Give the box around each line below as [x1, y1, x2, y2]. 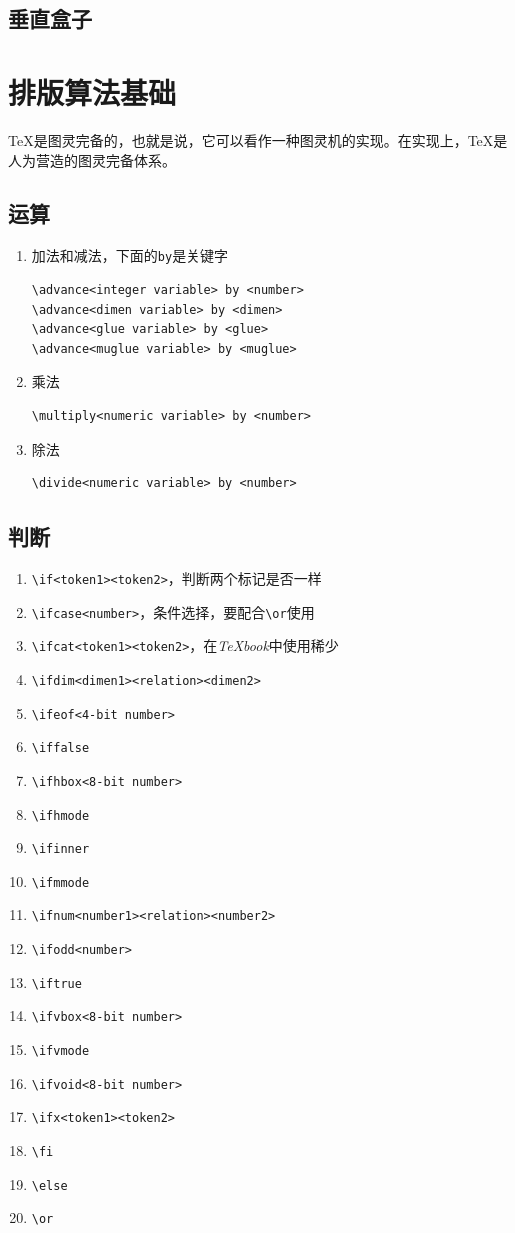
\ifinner [31, 842, 90, 857]
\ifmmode [31, 875, 90, 890]
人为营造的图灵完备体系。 [8, 149, 176, 170]
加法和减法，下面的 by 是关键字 [31, 245, 229, 266]
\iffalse [31, 741, 90, 756]
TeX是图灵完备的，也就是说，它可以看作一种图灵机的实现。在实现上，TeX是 [8, 129, 508, 150]
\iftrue [31, 976, 82, 991]
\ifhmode [31, 808, 90, 823]
